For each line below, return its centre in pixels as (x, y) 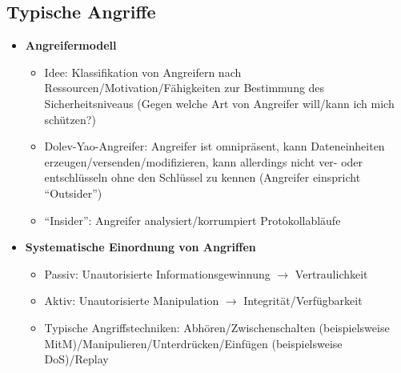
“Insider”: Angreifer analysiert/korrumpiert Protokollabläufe (192, 220)
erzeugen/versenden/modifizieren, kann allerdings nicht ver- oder (204, 161)
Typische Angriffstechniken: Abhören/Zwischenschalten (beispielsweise (217, 327)
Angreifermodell (71, 45)
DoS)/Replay (76, 359)
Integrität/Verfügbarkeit (303, 301)
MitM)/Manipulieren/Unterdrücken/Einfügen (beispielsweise (193, 343)
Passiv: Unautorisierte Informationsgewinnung (157, 273)
